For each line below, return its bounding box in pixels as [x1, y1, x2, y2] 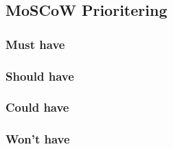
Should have [5, 67, 74, 84]
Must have [5, 35, 65, 52]
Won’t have [5, 130, 70, 148]
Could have [5, 99, 69, 116]
